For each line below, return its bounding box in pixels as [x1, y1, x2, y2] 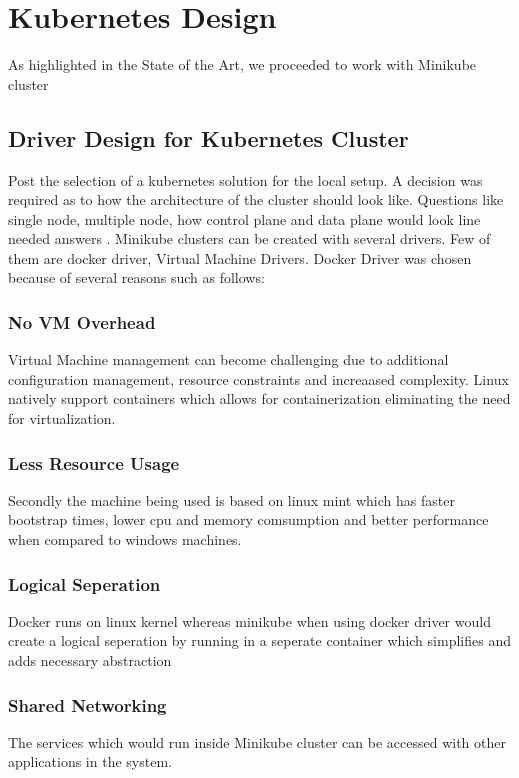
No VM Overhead [8, 310, 156, 334]
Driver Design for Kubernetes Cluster [8, 122, 409, 153]
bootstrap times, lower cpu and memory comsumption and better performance [8, 509, 489, 530]
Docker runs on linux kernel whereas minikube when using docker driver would [8, 610, 491, 631]
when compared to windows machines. [8, 529, 242, 550]
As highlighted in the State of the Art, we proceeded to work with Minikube [8, 54, 477, 75]
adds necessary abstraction [8, 650, 172, 671]
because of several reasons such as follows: [8, 267, 265, 288]
